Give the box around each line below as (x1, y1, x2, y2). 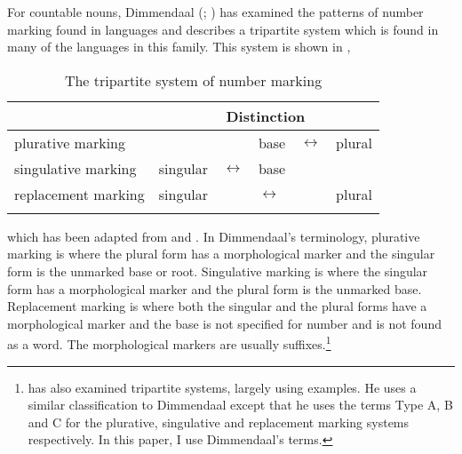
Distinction (226, 105, 306, 126)
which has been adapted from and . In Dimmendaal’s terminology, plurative (7, 227, 420, 245)
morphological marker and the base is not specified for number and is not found (7, 314, 442, 332)
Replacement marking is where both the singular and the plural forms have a (7, 297, 427, 315)
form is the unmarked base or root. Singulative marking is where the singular (7, 261, 428, 280)
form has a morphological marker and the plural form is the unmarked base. (7, 279, 422, 298)
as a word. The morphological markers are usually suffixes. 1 (7, 332, 331, 353)
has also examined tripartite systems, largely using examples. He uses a (28, 378, 417, 396)
